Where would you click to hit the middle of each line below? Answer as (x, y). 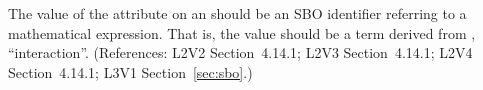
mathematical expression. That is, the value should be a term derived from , (242, 32)
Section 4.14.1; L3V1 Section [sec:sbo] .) (130, 71)
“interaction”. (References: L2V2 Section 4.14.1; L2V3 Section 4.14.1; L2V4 (240, 52)
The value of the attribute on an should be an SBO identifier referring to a (237, 13)
